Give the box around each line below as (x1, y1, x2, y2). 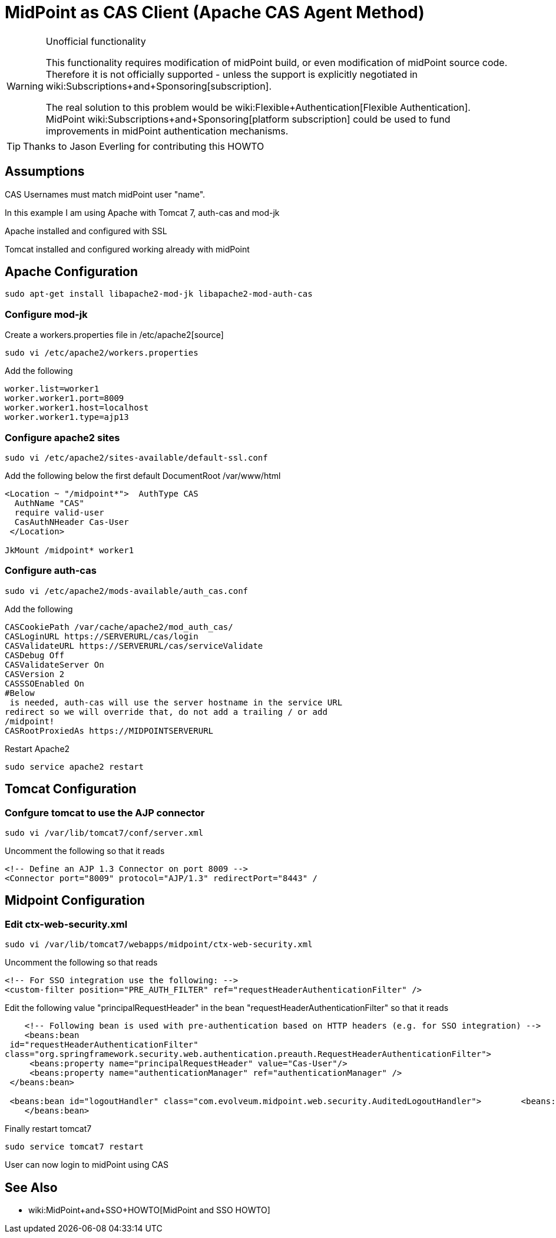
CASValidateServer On (5, 659, 104, 669)
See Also (5, 1180, 58, 1195)
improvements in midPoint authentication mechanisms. (45, 124, 289, 137)
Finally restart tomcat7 (5, 1124, 92, 1134)
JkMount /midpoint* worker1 (5, 545, 134, 555)
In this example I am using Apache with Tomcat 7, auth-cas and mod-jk (5, 207, 280, 218)
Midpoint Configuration (5, 893, 145, 908)
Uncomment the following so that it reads (5, 845, 165, 856)
